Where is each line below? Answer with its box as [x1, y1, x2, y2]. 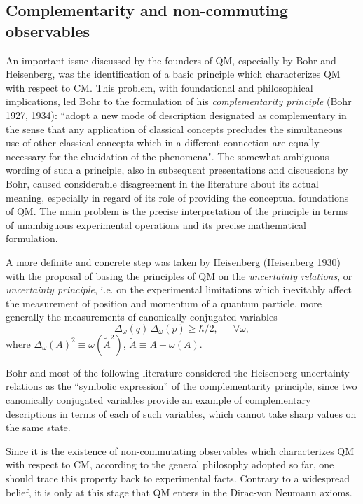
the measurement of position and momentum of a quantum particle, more [6, 295, 322, 310]
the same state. [6, 420, 71, 435]
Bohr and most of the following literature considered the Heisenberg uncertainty [6, 365, 350, 379]
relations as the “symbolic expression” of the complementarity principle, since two [6, 379, 357, 393]
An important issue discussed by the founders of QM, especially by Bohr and [6, 52, 336, 67]
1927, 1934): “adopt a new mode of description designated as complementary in [6, 107, 347, 122]
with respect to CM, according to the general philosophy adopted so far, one [6, 457, 334, 472]
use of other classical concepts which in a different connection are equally [6, 135, 320, 150]
